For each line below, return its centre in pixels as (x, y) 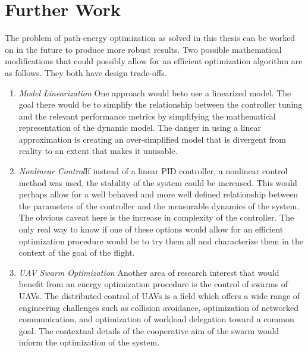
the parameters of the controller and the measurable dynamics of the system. (159, 205)
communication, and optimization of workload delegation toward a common (156, 319)
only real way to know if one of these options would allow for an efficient (151, 229)
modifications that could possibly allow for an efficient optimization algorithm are (154, 61)
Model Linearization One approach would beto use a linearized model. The (155, 92)
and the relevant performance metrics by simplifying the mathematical (147, 116)
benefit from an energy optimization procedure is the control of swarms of (153, 284)
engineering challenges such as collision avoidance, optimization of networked (158, 307)
